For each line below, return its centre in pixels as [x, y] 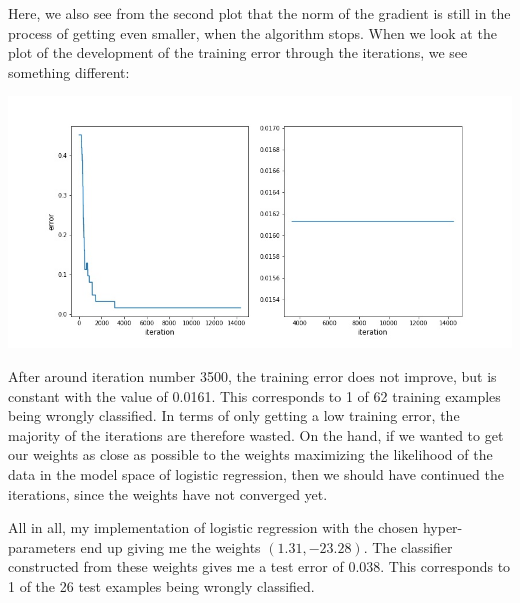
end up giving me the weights [170, 546]
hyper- [442, 527]
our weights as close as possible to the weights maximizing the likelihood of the [250, 454]
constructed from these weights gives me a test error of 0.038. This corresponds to [259, 566]
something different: [69, 71]
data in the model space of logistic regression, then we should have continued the [256, 473]
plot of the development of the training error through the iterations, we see [238, 52]
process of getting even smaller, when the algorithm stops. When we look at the [252, 32]
